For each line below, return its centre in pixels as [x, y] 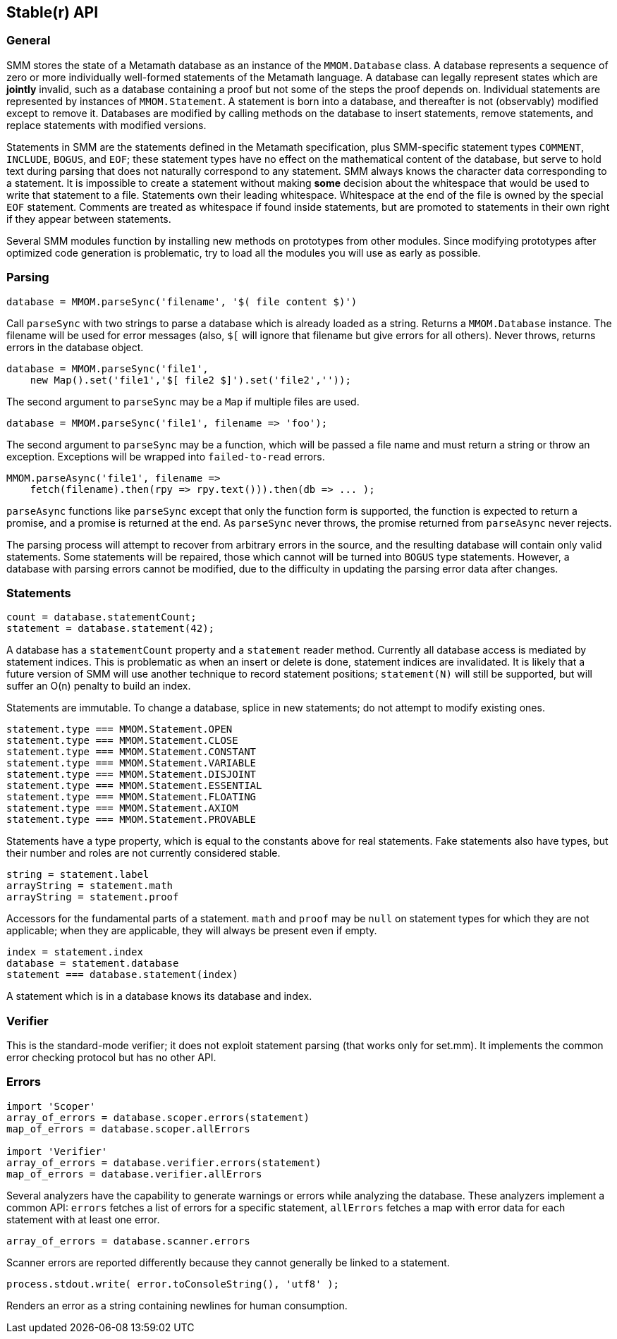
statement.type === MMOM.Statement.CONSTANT [132, 752]
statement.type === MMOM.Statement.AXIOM [122, 808]
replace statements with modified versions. [106, 125]
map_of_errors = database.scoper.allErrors [128, 1129]
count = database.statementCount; [102, 617]
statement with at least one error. [83, 1219]
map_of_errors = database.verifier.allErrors [134, 1174]
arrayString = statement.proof [93, 897]
